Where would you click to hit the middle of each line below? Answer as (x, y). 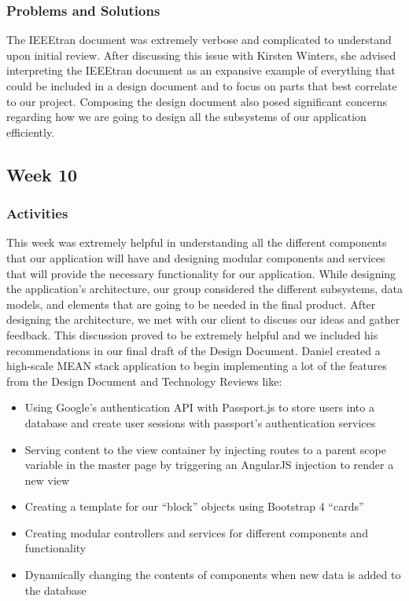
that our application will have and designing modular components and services (196, 257)
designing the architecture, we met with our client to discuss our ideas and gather (203, 319)
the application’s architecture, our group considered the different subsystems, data (204, 289)
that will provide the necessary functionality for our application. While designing (201, 273)
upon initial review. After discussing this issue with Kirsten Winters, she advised (201, 55)
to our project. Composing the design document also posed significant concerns (197, 101)
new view (47, 480)
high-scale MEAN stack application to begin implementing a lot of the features (197, 366)
